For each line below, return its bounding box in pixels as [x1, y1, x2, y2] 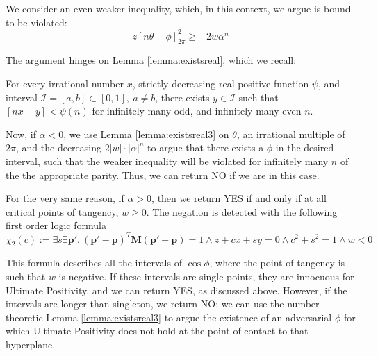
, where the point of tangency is [209, 255, 345, 270]
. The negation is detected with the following [146, 204, 338, 219]
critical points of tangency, [6, 204, 119, 219]
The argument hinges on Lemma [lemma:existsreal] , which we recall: [6, 53, 297, 67]
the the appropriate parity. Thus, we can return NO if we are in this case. [6, 167, 320, 182]
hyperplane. [6, 337, 56, 351]
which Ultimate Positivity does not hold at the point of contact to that [6, 323, 309, 338]
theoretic [6, 310, 43, 324]
